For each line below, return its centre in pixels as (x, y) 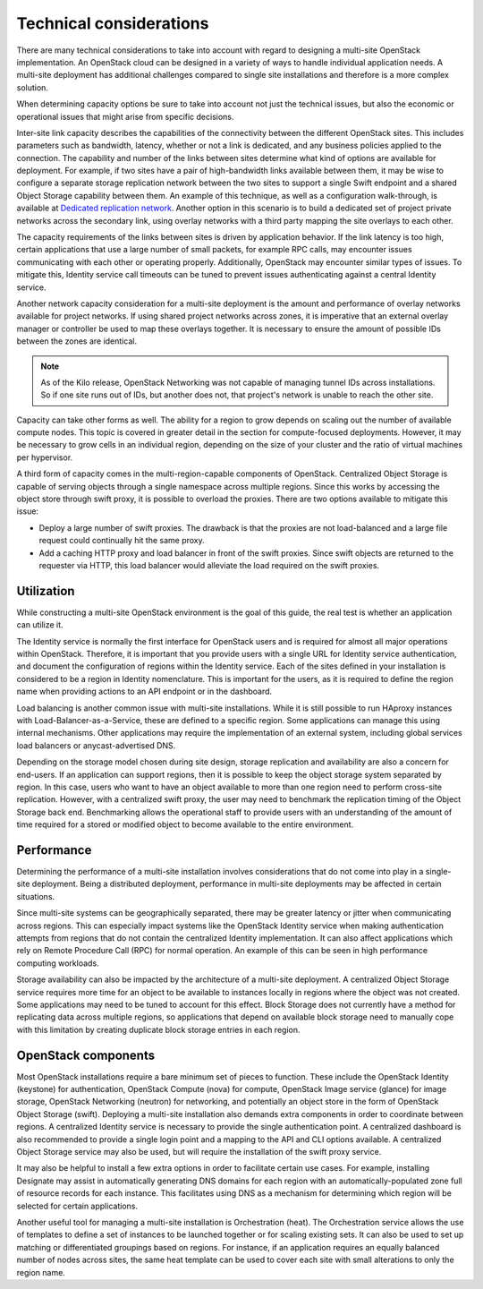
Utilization (46, 591)
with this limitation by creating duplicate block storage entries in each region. (158, 1029)
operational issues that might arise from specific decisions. (125, 116)
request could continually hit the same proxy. (122, 541)
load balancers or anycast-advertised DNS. (96, 745)
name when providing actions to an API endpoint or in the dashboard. (144, 691)
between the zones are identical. (77, 341)
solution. (33, 87)
